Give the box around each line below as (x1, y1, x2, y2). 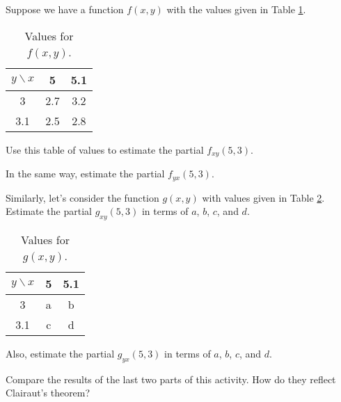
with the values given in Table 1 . (166, 2, 306, 16)
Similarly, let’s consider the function (6, 190, 159, 204)
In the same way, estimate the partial (6, 166, 165, 181)
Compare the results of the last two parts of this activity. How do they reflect (6, 371, 336, 386)
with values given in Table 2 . (202, 190, 325, 204)
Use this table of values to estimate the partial (6, 142, 204, 156)
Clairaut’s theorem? (6, 385, 90, 400)
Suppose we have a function (6, 2, 124, 16)
